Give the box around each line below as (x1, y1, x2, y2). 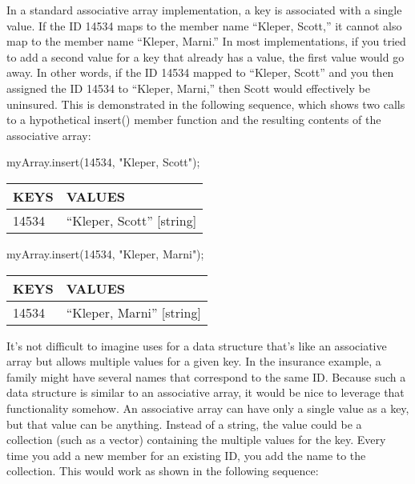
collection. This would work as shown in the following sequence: (6, 462, 319, 479)
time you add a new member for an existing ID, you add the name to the (6, 446, 366, 463)
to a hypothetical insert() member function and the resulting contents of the (6, 111, 381, 128)
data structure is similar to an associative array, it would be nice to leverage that (6, 384, 405, 401)
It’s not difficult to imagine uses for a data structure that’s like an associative (6, 337, 387, 354)
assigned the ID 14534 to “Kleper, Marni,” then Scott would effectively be (6, 79, 370, 96)
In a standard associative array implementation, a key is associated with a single (6, 2, 402, 18)
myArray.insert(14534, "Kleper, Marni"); (6, 245, 204, 262)
